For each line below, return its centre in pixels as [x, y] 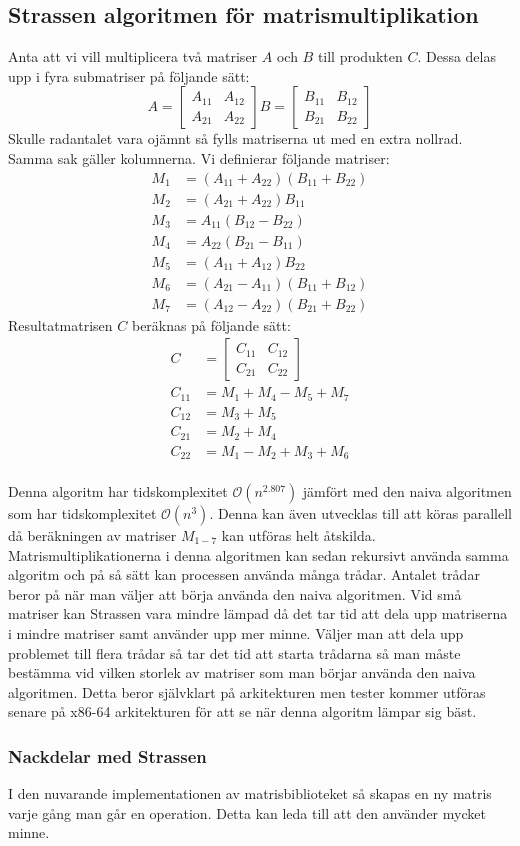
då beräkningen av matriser [92, 534]
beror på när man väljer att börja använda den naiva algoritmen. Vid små [235, 593]
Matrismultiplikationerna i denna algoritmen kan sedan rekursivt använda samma [258, 554]
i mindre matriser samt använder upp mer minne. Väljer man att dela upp [236, 632]
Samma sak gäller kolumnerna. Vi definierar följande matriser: [199, 157]
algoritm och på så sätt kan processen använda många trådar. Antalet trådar [244, 574]
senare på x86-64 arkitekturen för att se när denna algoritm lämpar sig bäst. [242, 711]
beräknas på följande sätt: [211, 324]
